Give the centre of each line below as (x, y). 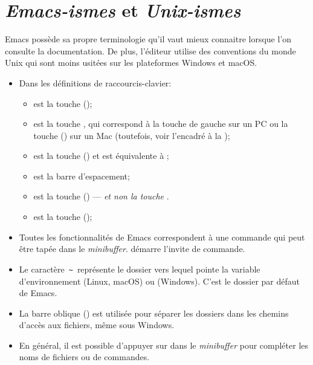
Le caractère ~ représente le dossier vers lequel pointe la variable (140, 269)
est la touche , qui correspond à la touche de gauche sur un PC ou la (161, 124)
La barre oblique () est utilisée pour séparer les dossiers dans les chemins (154, 313)
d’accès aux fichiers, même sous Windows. (97, 325)
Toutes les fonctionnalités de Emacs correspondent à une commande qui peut (162, 237)
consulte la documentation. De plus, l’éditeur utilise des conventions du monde (150, 50)
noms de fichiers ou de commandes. (84, 357)
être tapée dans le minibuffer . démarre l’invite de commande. (132, 249)
